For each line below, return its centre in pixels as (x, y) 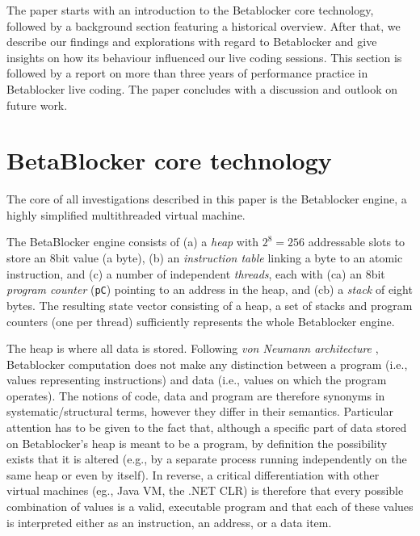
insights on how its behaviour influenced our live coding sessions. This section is (204, 57)
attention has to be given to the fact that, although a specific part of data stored (207, 427)
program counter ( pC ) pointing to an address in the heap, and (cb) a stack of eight (210, 289)
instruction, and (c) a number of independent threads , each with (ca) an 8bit (196, 273)
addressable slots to (357, 242)
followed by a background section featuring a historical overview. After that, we (204, 25)
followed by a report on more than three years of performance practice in (187, 73)
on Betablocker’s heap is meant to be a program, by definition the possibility (197, 443)
